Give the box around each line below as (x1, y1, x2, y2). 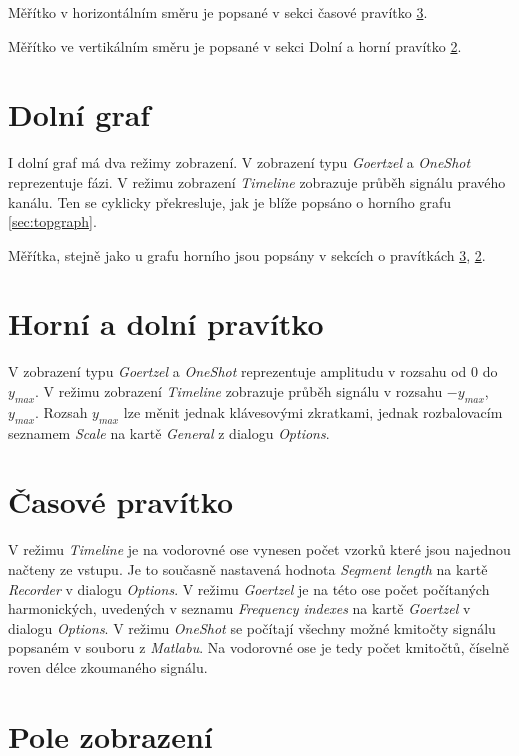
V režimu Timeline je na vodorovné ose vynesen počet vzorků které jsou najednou (8, 539, 511, 560)
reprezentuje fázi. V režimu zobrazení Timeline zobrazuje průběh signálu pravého (8, 171, 506, 192)
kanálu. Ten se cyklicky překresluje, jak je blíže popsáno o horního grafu (8, 191, 451, 212)
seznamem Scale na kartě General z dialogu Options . (8, 422, 330, 443)
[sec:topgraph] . (8, 211, 97, 232)
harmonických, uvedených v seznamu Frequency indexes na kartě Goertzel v (8, 598, 471, 619)
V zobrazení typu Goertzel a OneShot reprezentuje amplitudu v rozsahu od (8, 361, 467, 382)
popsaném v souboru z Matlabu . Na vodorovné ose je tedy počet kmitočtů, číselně (8, 637, 509, 658)
